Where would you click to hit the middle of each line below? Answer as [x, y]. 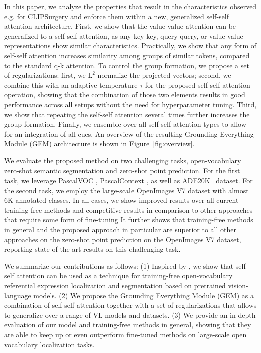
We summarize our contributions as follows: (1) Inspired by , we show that [119, 266]
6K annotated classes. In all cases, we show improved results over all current [121, 200]
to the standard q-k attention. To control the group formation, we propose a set [127, 65]
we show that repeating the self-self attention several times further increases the [127, 114]
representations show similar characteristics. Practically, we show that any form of [130, 45]
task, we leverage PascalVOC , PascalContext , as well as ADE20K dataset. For [128, 180]
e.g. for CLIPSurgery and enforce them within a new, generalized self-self [116, 16]
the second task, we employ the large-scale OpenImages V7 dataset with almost [126, 190]
